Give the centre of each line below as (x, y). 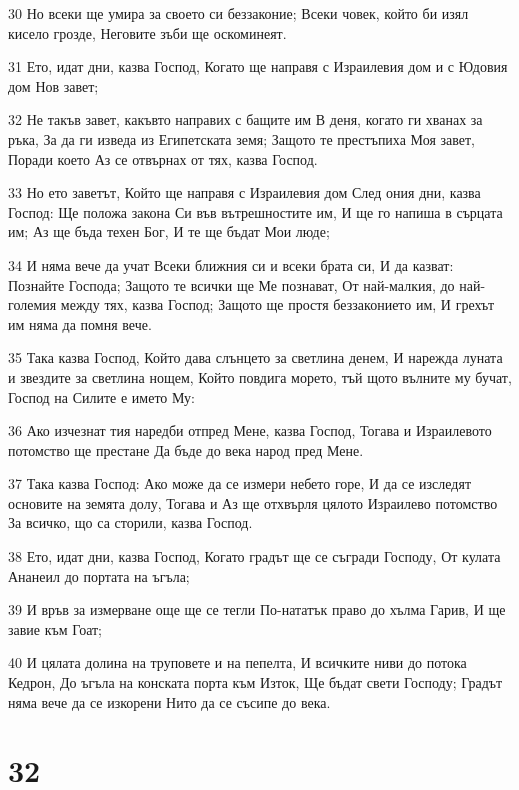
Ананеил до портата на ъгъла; (99, 575)
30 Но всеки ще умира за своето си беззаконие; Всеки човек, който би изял (238, 13)
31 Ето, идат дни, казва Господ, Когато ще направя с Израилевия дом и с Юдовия (258, 66)
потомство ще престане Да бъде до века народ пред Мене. (186, 449)
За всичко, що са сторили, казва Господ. (130, 522)
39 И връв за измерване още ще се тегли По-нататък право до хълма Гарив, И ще (257, 609)
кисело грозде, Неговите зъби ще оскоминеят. (147, 32)
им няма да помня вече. (80, 323)
